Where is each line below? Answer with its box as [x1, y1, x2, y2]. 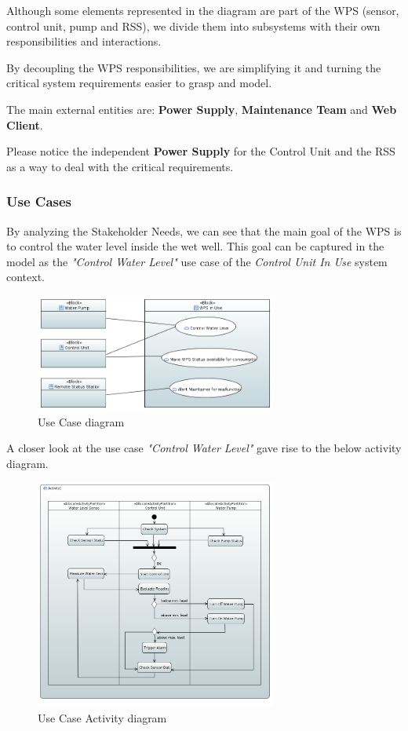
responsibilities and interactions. [6, 33, 162, 49]
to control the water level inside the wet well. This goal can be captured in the [6, 238, 384, 254]
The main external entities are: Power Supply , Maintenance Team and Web [6, 101, 397, 117]
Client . [6, 116, 43, 133]
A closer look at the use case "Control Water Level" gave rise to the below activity [6, 440, 402, 456]
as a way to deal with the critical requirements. [6, 158, 234, 174]
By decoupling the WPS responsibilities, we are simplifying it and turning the [6, 59, 381, 75]
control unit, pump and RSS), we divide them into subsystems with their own [6, 17, 381, 34]
